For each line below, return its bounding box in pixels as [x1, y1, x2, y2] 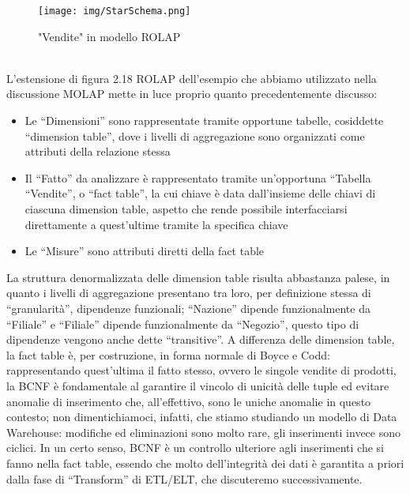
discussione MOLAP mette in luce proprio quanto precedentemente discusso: [6, 85, 378, 102]
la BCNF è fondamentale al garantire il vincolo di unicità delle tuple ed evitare [6, 377, 389, 393]
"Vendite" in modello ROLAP [38, 28, 181, 44]
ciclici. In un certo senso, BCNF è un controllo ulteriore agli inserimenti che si [6, 439, 385, 456]
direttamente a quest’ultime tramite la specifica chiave [24, 216, 288, 232]
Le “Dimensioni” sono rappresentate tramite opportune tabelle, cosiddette [24, 112, 384, 129]
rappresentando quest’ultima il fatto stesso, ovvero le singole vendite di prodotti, [6, 362, 397, 378]
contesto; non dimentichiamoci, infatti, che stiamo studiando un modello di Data [6, 408, 397, 425]
